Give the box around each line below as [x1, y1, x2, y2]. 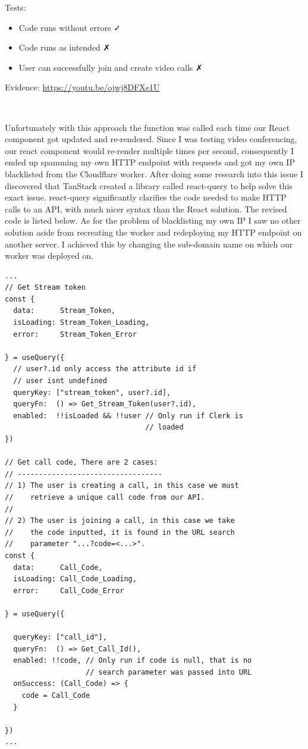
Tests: [5, 1, 26, 13]
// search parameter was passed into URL [86, 667, 252, 676]
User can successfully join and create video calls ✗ [18, 61, 203, 73]
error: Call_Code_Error [13, 586, 124, 595]
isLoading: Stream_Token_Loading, [13, 318, 150, 327]
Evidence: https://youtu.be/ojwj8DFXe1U [5, 81, 160, 93]
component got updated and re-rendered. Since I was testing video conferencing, [5, 133, 297, 145]
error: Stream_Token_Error [13, 330, 137, 339]
